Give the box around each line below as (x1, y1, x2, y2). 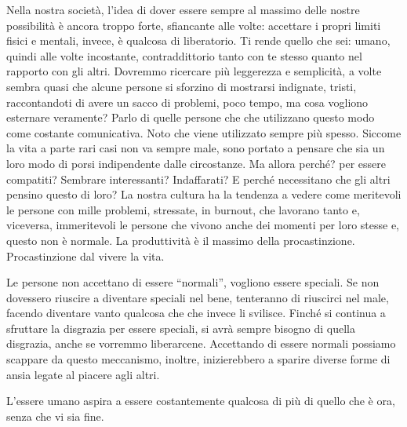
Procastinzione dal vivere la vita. (6, 247, 165, 264)
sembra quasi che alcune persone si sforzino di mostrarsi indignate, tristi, (6, 78, 357, 94)
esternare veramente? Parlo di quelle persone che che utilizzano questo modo (6, 109, 375, 126)
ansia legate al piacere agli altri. (6, 366, 160, 382)
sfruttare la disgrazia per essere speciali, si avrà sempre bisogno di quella (6, 319, 355, 336)
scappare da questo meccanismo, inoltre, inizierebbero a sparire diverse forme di (6, 351, 391, 367)
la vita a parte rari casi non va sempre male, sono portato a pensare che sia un (6, 140, 385, 156)
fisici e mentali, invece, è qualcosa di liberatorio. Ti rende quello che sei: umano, (6, 32, 391, 49)
